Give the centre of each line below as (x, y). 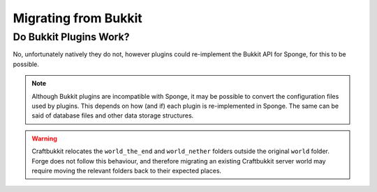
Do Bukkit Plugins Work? (71, 37)
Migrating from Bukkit (77, 18)
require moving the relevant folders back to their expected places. (127, 170)
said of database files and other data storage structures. (113, 115)
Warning (44, 138)
